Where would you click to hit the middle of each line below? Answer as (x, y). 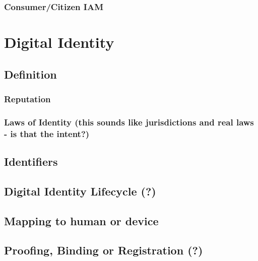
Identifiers (31, 161)
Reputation (27, 99)
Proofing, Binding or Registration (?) (104, 250)
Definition (30, 74)
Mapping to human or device (81, 220)
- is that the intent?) (47, 133)
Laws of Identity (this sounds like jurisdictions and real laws (129, 122)
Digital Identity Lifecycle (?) (80, 191)
